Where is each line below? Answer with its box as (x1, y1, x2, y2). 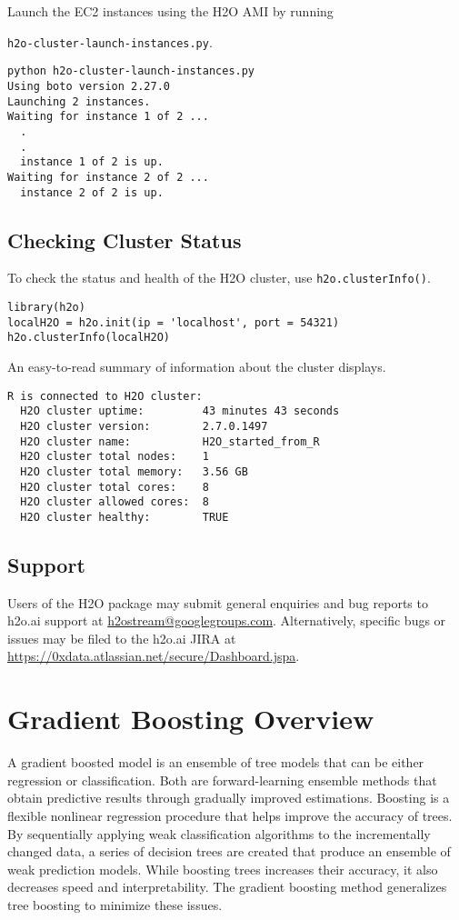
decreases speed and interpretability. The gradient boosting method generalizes (7, 877, 447, 896)
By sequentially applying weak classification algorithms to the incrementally (7, 824, 431, 843)
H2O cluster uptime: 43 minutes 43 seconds (20, 405, 340, 418)
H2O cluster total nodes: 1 (20, 450, 209, 464)
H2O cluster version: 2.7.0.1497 (20, 419, 268, 433)
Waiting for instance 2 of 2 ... (7, 170, 209, 184)
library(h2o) (7, 301, 85, 315)
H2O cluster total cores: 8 (20, 480, 209, 494)
